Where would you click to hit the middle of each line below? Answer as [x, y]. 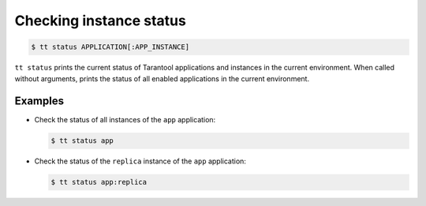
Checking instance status [101, 21]
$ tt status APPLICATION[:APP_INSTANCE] [110, 47]
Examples [39, 101]
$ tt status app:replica [99, 182]
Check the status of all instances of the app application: [125, 120]
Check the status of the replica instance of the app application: [140, 161]
